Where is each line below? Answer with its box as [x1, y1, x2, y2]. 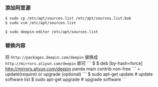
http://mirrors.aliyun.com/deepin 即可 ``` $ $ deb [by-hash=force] [5, 60, 143, 66]
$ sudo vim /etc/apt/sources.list [5, 21, 77, 26]
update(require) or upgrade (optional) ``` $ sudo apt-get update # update [5, 71, 153, 77]
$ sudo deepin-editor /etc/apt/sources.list [5, 30, 98, 35]
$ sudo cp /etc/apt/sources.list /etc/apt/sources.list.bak [5, 16, 132, 21]
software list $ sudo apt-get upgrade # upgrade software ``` [5, 77, 127, 83]
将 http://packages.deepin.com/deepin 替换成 [5, 54, 98, 60]
